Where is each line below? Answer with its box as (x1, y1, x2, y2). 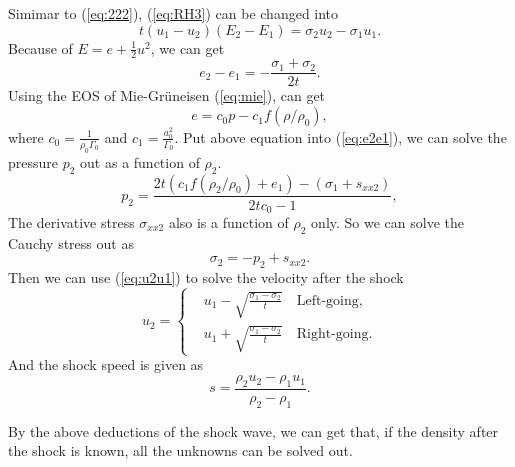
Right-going (296, 327, 369, 342)
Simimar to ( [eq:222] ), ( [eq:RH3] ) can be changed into (8, 3, 339, 23)
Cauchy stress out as (8, 232, 134, 253)
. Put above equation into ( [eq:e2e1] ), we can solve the (174, 126, 507, 147)
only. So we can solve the (311, 212, 465, 233)
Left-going (296, 293, 359, 308)
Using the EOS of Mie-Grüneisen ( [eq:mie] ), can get (8, 85, 326, 106)
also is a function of (168, 212, 289, 233)
